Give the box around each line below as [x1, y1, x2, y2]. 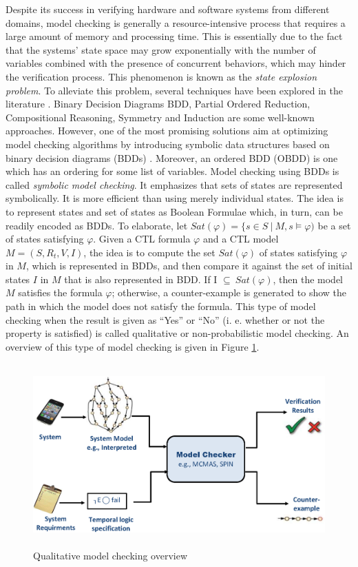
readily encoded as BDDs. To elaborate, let [6, 218, 188, 232]
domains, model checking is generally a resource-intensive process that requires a [6, 15, 346, 30]
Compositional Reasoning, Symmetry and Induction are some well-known [6, 110, 315, 124]
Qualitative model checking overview [33, 548, 188, 562]
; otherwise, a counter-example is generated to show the [112, 285, 347, 300]
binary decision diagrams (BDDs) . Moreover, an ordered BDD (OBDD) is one [6, 150, 338, 165]
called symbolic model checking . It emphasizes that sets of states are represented [6, 177, 343, 192]
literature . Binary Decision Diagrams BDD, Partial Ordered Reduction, [6, 96, 310, 111]
